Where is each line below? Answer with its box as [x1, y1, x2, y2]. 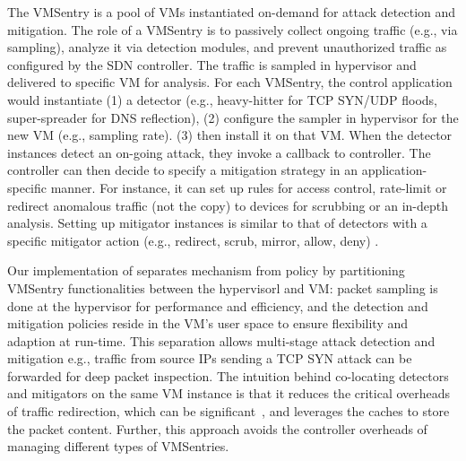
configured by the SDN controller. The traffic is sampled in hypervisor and [7, 55, 417, 74]
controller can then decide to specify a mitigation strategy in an [7, 161, 358, 179]
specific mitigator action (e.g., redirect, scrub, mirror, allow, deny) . [7, 230, 379, 249]
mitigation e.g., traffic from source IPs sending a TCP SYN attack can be [7, 349, 412, 368]
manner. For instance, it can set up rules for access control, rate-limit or [50, 178, 447, 196]
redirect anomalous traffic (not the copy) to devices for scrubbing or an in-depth [7, 196, 449, 214]
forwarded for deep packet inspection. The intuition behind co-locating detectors [7, 366, 449, 385]
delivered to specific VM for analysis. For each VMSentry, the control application [7, 73, 453, 91]
